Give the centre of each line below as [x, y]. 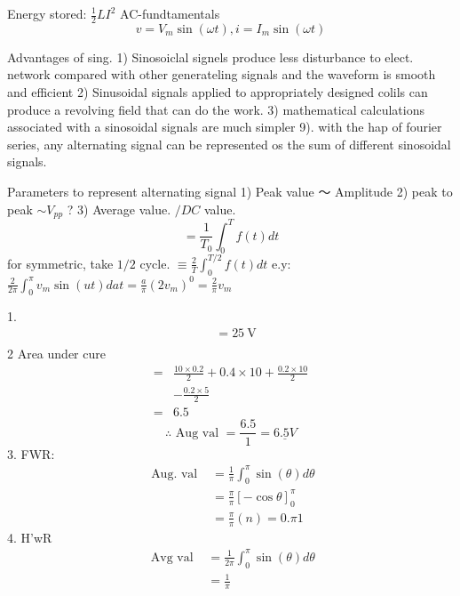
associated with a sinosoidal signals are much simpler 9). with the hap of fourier [225, 127]
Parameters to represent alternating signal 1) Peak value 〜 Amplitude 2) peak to [230, 191]
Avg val [172, 557]
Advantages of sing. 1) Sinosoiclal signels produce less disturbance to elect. [210, 56]
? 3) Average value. [119, 209]
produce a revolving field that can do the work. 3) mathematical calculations [216, 109]
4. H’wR [30, 537]
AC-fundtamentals [170, 13]
